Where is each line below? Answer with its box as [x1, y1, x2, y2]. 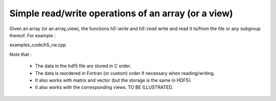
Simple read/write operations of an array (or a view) [9, 8, 234, 19]
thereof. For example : [9, 32, 56, 38]
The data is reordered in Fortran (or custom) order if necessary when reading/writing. [35, 70, 215, 76]
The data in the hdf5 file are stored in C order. [35, 63, 131, 69]
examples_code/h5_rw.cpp [9, 42, 66, 48]
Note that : [9, 51, 32, 57]
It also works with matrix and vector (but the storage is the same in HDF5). [35, 77, 192, 83]
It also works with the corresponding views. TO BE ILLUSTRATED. [35, 84, 173, 90]
